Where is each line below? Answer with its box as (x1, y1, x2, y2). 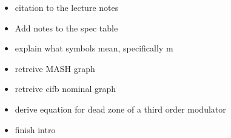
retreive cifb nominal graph (15, 82, 116, 95)
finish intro (15, 123, 56, 136)
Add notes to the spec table (15, 21, 118, 34)
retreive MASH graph (15, 62, 95, 74)
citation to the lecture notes (15, 1, 119, 13)
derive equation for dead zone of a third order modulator (15, 102, 226, 115)
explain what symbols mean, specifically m (15, 42, 173, 54)
